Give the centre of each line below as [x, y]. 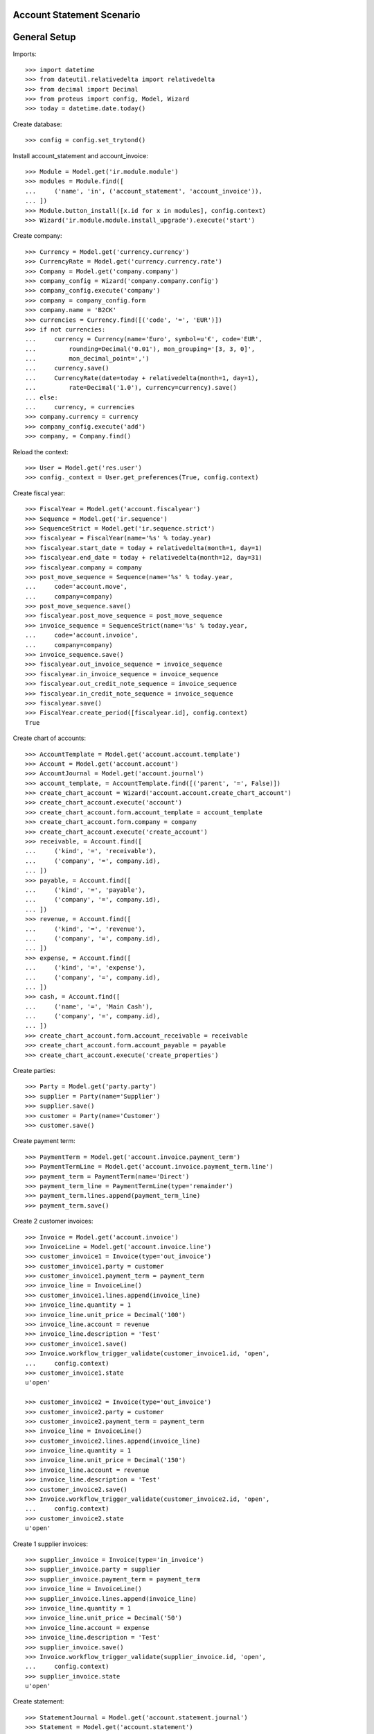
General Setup [44, 37]
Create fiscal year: [39, 493]
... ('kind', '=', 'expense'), [86, 968]
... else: [42, 397]
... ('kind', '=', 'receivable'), [91, 851]
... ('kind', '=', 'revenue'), [86, 929]
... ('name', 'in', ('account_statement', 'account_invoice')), [144, 191]
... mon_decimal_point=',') [87, 359]
